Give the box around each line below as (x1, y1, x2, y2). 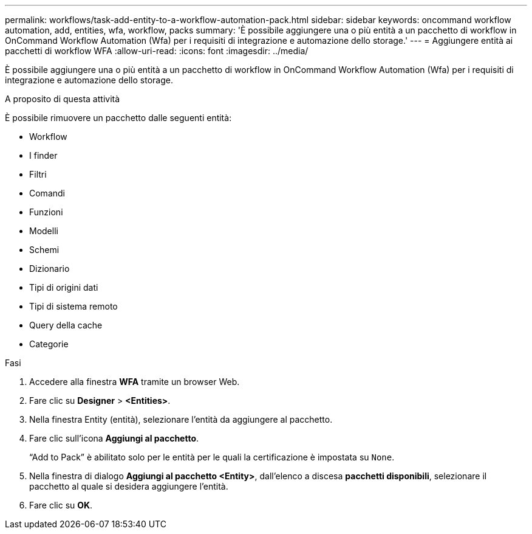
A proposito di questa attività (5, 94, 120, 104)
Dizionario (29, 263, 70, 274)
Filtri (29, 169, 47, 179)
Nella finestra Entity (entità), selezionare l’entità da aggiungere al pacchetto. (29, 414, 333, 425)
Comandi (29, 188, 65, 198)
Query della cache (29, 320, 103, 330)
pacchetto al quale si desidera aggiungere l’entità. (29, 481, 228, 491)
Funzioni (29, 207, 63, 217)
